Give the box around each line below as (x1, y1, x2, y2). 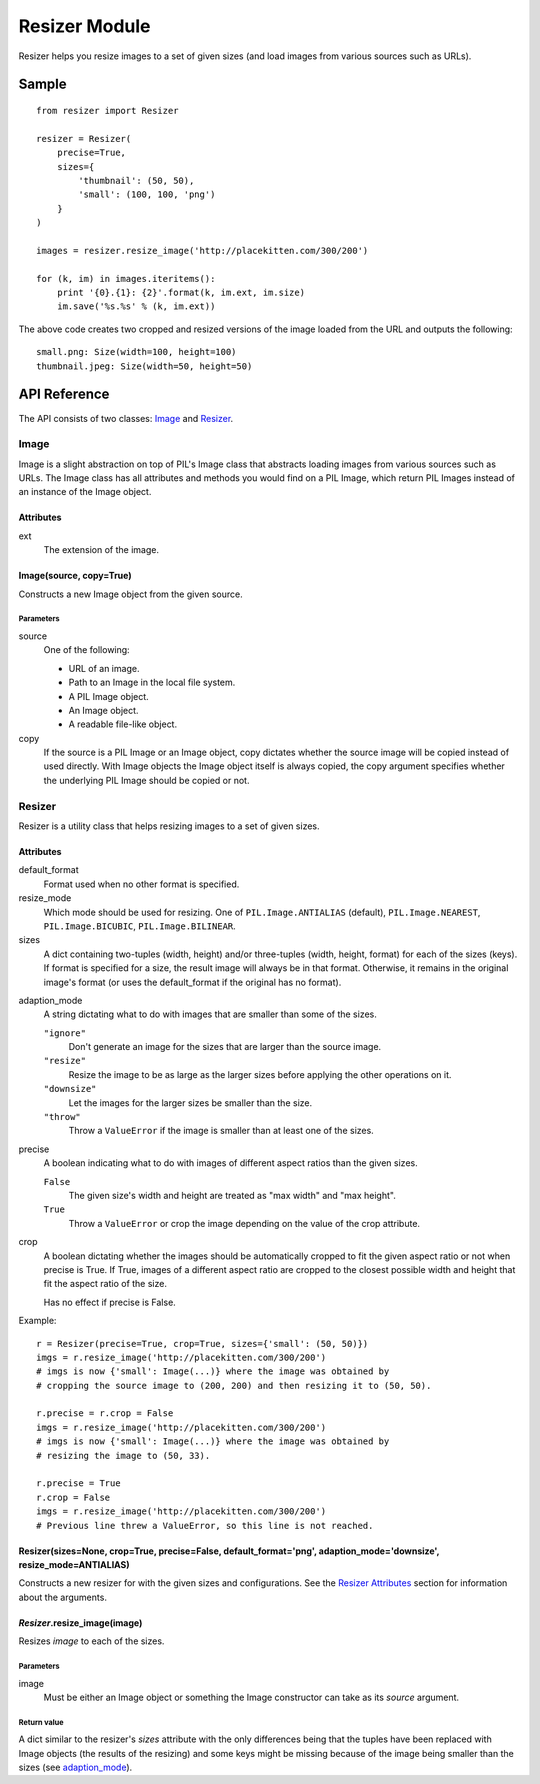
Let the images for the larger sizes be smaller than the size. (68, 1096, 313, 1109)
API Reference (18, 386, 110, 403)
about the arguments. (18, 1591, 107, 1603)
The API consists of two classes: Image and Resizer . (18, 412, 234, 424)
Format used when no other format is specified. (43, 878, 240, 890)
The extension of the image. (43, 544, 160, 556)
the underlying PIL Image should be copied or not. (43, 774, 250, 786)
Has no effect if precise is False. (43, 1296, 177, 1308)
